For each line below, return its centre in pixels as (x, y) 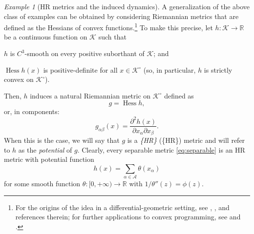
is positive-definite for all (80, 69)
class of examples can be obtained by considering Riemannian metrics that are (121, 16)
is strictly (218, 69)
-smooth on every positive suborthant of (85, 53)
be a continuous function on (46, 37)
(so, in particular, (169, 69)
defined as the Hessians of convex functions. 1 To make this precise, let (108, 27)
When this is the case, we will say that (62, 140)
